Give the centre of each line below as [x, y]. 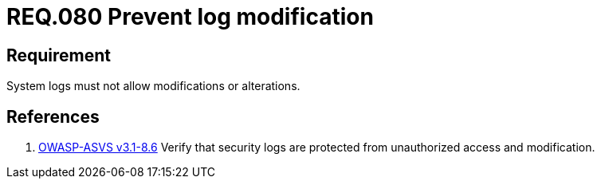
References [53, 116]
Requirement [59, 55]
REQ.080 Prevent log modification [190, 17]
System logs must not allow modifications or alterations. [153, 86]
